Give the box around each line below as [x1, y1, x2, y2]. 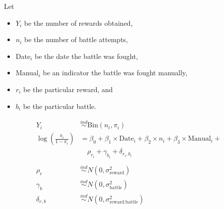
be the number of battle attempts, [24, 34, 128, 45]
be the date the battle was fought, [34, 51, 138, 61]
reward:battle [110, 199, 138, 205]
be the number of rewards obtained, [24, 17, 133, 28]
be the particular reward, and [23, 84, 113, 94]
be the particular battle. [23, 101, 97, 111]
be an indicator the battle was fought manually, [43, 67, 187, 78]
